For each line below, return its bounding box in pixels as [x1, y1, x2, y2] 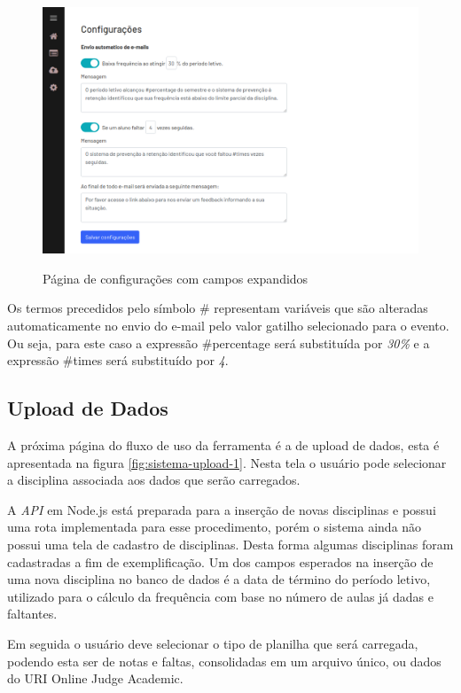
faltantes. [7, 604, 58, 623]
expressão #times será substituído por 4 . [7, 351, 229, 370]
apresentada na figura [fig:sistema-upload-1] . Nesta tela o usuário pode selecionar [7, 453, 447, 471]
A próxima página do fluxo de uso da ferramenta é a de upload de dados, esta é [7, 436, 440, 455]
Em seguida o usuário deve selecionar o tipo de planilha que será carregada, [7, 634, 418, 652]
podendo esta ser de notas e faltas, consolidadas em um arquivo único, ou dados [7, 651, 441, 670]
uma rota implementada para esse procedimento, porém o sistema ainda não [7, 518, 422, 536]
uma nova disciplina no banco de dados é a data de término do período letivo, [7, 570, 431, 588]
